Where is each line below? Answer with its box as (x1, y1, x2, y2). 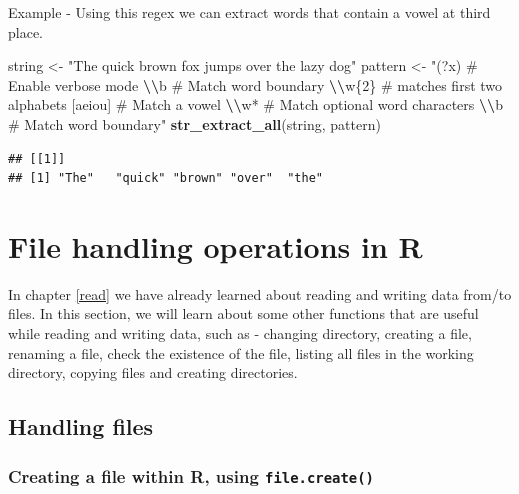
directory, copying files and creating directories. (8, 362, 298, 383)
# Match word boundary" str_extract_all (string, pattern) (8, 113, 381, 134)
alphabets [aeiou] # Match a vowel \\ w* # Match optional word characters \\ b (8, 94, 503, 115)
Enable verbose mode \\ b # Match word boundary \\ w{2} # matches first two (8, 74, 503, 95)
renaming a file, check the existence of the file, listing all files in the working (8, 342, 474, 363)
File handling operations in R (8, 225, 423, 266)
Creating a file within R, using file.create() (8, 463, 374, 488)
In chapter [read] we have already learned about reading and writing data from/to (8, 283, 512, 304)
